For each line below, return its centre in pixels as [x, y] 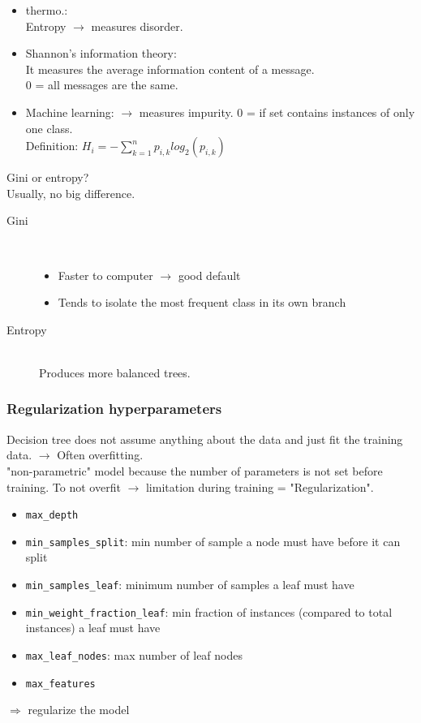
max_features [60, 684]
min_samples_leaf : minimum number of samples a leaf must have [190, 584]
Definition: [52, 146]
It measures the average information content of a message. [170, 69]
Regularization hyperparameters [114, 409]
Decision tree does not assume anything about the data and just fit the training [205, 439]
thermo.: [47, 10]
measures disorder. [137, 26]
